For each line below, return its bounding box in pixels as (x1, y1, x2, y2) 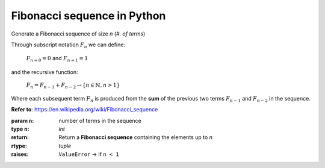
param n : (11, 117, 34, 124)
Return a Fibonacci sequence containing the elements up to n (58, 134, 213, 141)
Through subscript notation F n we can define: (11, 41, 126, 49)
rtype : (11, 142, 27, 149)
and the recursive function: (11, 68, 78, 75)
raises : (11, 151, 29, 158)
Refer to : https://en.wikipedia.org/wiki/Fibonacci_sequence (11, 106, 158, 113)
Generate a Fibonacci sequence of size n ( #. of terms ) (11, 30, 146, 37)
